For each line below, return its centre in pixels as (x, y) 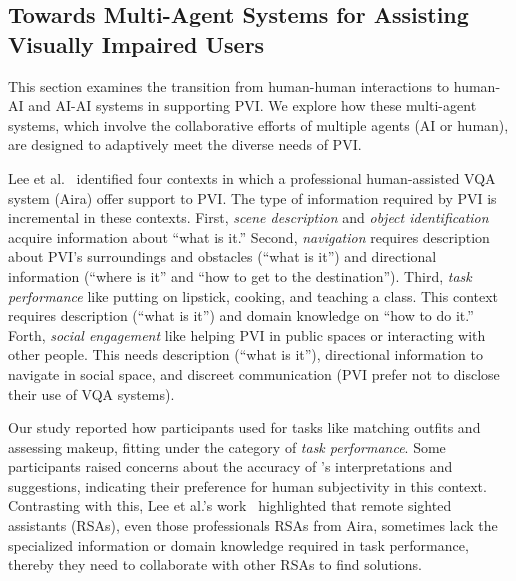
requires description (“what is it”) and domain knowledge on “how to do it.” (241, 315)
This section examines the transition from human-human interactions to (229, 85)
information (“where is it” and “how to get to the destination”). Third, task (240, 275)
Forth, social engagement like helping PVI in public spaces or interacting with (247, 334)
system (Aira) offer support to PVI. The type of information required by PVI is (252, 197)
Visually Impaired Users (136, 43)
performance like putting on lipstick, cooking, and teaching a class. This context (253, 295)
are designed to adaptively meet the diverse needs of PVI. (185, 144)
